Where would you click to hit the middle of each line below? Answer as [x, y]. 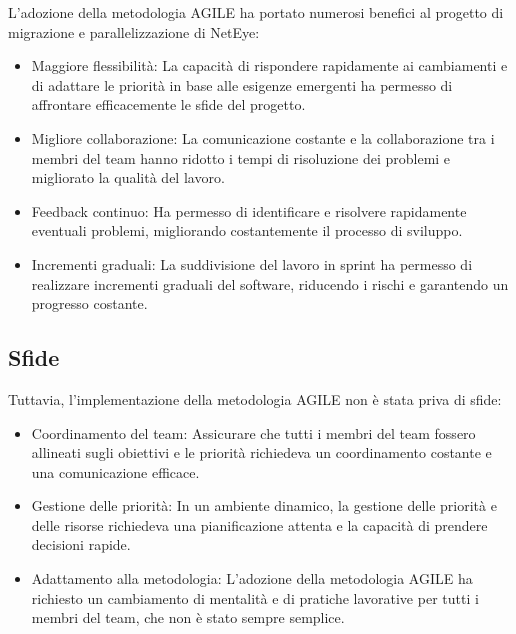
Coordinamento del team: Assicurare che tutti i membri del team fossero [253, 432]
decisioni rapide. [81, 544]
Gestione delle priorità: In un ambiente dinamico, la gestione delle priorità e [264, 505]
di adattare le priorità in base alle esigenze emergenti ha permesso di [242, 84]
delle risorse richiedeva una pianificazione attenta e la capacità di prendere [259, 524]
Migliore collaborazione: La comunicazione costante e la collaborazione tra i [263, 137]
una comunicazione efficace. [115, 471]
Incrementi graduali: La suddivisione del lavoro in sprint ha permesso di [252, 263]
